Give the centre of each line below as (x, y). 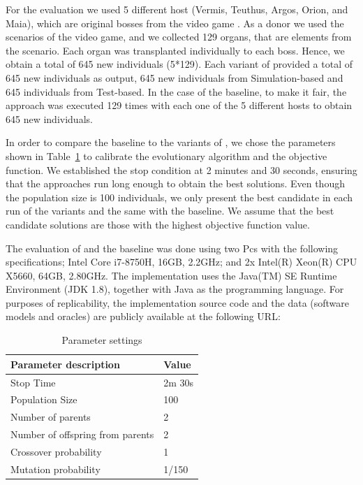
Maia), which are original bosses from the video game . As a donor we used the (175, 23)
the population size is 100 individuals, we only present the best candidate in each (179, 197)
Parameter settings (102, 340)
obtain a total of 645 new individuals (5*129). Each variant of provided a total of (179, 64)
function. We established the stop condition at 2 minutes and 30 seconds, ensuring (181, 169)
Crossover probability (56, 451)
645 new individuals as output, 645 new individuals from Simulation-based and (175, 77)
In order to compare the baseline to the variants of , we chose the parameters (171, 142)
